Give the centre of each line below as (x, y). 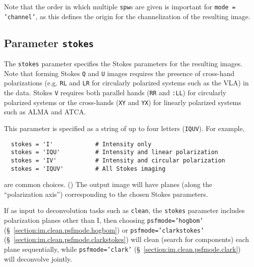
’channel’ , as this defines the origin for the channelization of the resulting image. (127, 16)
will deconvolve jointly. (38, 258)
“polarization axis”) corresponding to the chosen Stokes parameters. (106, 194)
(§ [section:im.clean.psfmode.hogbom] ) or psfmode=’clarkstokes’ (104, 229)
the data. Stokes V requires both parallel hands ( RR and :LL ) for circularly (115, 93)
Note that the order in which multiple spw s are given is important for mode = (120, 6)
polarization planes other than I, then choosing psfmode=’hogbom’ (104, 220)
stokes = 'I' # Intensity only (81, 144)
